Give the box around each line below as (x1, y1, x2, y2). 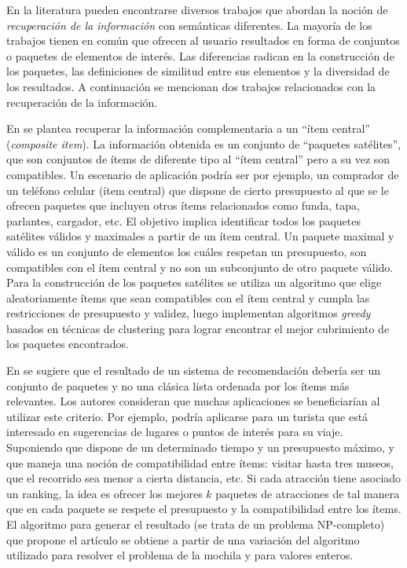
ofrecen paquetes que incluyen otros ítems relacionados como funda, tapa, (6, 197, 360, 214)
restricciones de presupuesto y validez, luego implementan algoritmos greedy (6, 305, 371, 321)
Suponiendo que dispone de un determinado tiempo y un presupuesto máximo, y (6, 439, 394, 456)
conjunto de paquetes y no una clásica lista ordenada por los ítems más (6, 377, 350, 394)
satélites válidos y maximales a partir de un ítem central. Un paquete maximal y (6, 228, 394, 244)
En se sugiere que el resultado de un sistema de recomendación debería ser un (6, 362, 381, 379)
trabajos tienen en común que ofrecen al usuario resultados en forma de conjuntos (6, 32, 400, 49)
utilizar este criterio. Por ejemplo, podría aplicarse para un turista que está (6, 408, 368, 424)
